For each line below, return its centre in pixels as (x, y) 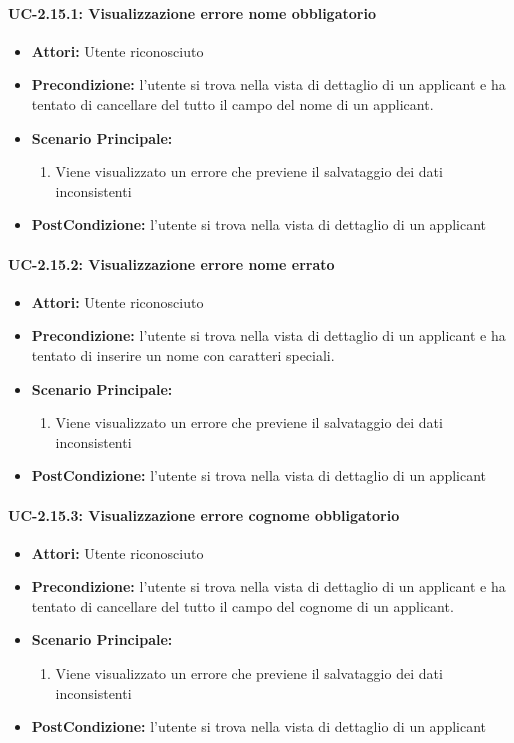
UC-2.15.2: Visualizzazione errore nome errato (171, 263)
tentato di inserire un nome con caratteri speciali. (183, 354)
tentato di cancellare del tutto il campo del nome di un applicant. (232, 103)
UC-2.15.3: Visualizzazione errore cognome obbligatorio (204, 514)
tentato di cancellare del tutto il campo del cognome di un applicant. (242, 605)
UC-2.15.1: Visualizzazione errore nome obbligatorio (192, 12)
